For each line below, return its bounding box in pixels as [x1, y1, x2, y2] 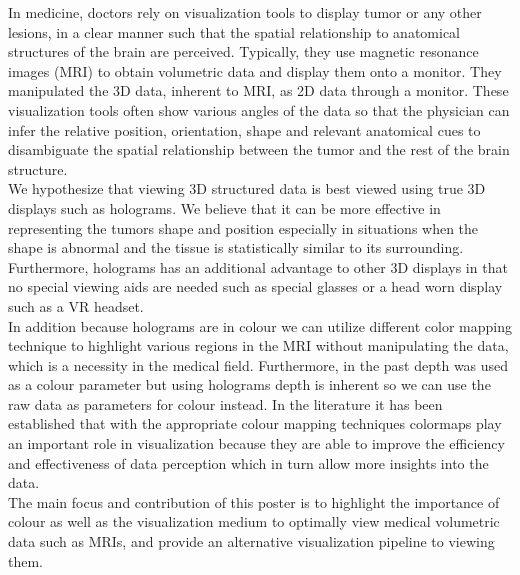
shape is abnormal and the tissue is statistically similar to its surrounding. [8, 237, 464, 258]
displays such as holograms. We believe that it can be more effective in [8, 197, 441, 218]
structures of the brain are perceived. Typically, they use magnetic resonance [8, 41, 479, 62]
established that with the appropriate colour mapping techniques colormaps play [8, 413, 502, 434]
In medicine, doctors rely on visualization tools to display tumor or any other [8, 2, 482, 22]
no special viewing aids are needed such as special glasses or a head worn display [8, 276, 503, 297]
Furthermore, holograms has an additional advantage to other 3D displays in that [8, 256, 508, 277]
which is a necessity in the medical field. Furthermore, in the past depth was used [8, 354, 509, 375]
